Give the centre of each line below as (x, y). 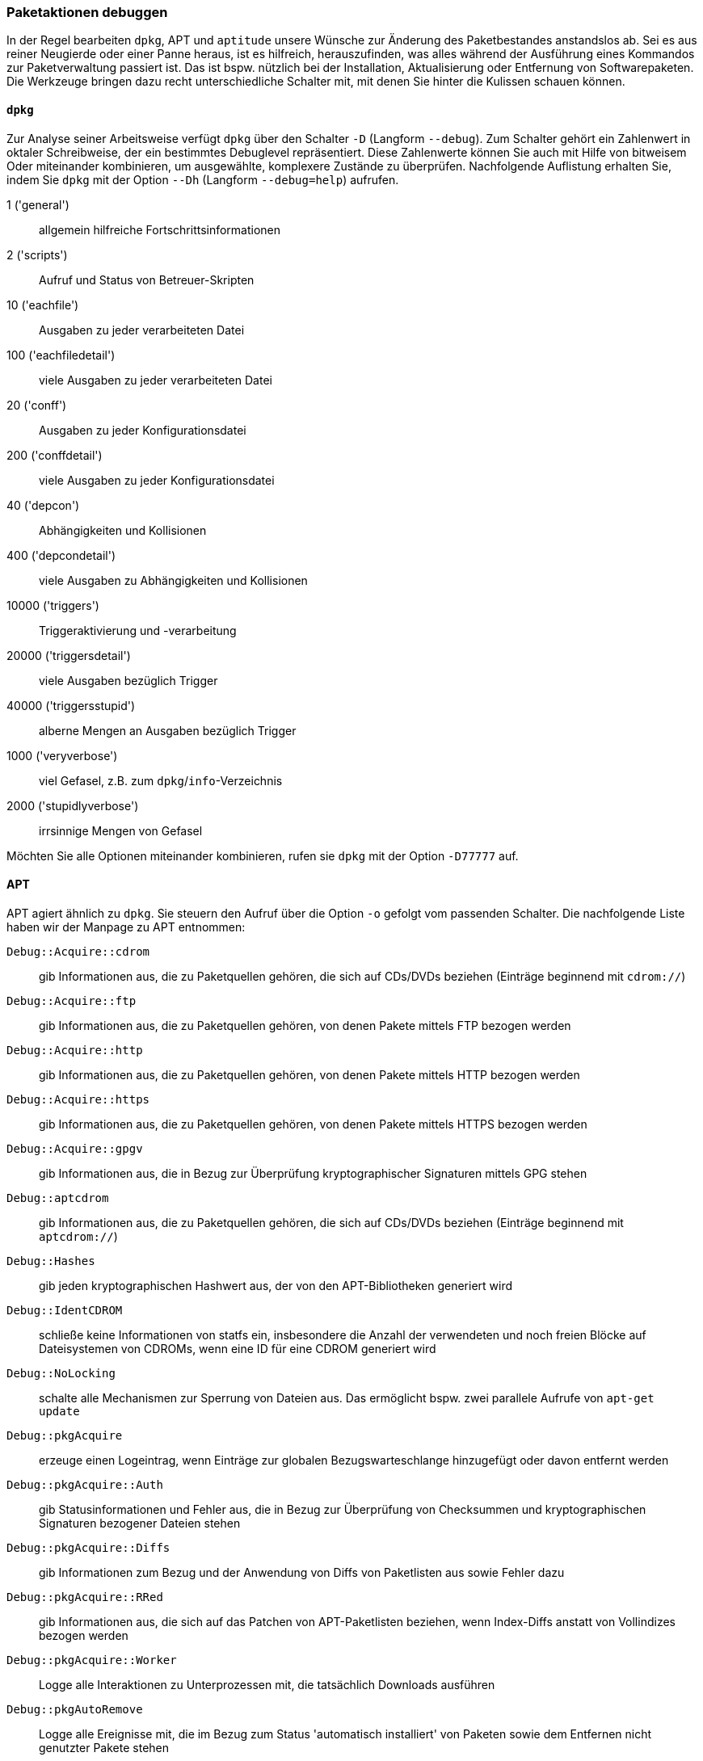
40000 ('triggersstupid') (71, 705)
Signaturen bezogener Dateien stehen (140, 1523)
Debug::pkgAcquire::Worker (92, 1660)
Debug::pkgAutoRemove (75, 1709)
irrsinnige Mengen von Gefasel (121, 830)
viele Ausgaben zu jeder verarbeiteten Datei (156, 380)
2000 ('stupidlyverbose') (73, 805)
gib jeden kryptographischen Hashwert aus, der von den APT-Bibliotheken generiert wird (276, 1285)
